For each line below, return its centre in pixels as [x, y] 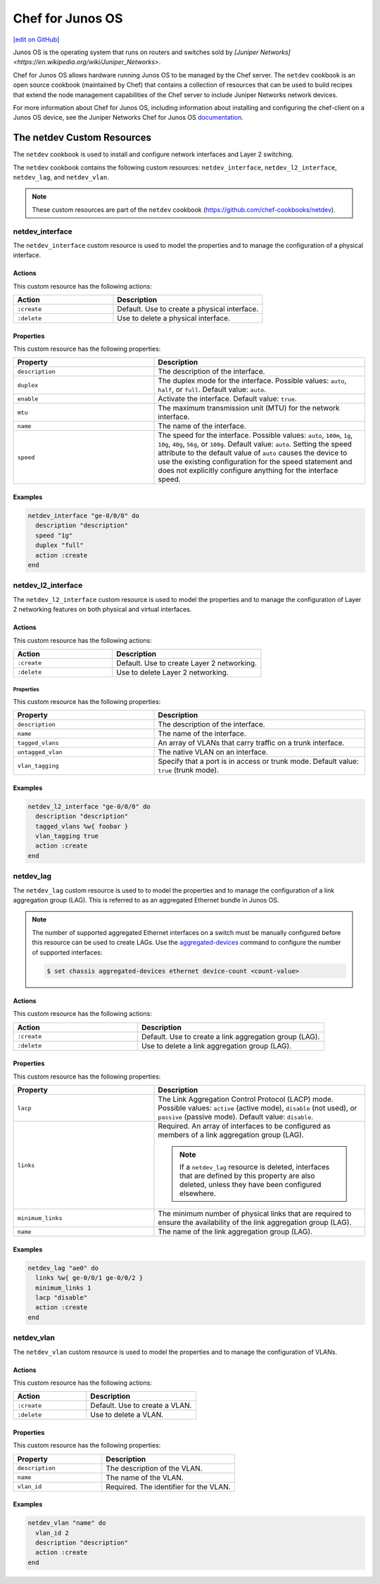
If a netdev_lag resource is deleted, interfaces [255, 1167]
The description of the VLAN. [154, 1468]
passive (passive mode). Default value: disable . [236, 1117]
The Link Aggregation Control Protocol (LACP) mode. [246, 1100]
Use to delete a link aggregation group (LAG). [216, 1045]
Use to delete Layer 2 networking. [172, 672]
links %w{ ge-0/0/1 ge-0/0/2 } [89, 1278]
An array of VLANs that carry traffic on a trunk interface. [251, 743]
